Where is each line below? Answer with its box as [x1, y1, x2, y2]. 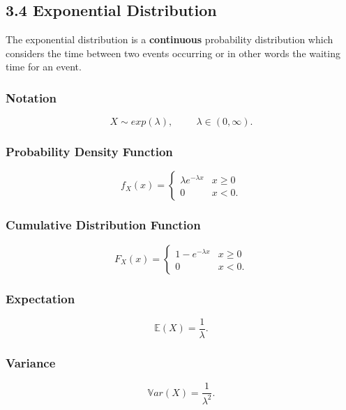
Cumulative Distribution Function [6, 216, 201, 234]
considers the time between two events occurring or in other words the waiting [6, 45, 340, 60]
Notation [6, 89, 57, 106]
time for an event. [6, 59, 82, 74]
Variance [6, 354, 56, 371]
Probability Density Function [6, 143, 173, 160]
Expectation [6, 289, 75, 307]
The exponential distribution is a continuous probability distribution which [6, 32, 333, 47]
